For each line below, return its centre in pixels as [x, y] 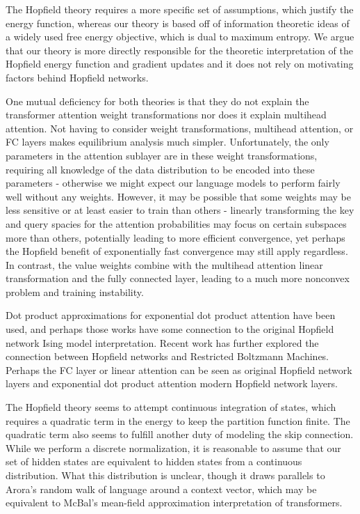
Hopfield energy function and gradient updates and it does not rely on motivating [180, 64]
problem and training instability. [75, 291]
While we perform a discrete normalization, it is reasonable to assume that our [173, 447]
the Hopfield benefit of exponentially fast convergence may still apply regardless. [177, 251]
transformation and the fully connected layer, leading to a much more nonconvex [178, 278]
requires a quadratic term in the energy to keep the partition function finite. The [178, 420]
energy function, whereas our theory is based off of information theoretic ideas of [178, 23]
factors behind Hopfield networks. [77, 77]
